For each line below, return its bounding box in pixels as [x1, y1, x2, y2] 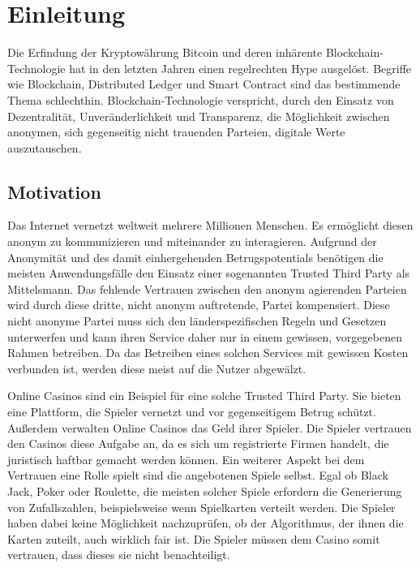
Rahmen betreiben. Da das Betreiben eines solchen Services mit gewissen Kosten [7, 344, 409, 361]
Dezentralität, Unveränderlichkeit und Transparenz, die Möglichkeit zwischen [7, 107, 390, 124]
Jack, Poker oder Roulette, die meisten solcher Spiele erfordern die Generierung [7, 482, 402, 499]
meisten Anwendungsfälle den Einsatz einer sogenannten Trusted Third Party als [7, 265, 410, 282]
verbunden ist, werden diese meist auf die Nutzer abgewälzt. [7, 359, 306, 377]
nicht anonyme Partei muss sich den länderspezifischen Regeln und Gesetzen [7, 312, 387, 329]
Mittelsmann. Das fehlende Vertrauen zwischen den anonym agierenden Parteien [7, 280, 407, 297]
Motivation [7, 179, 101, 204]
